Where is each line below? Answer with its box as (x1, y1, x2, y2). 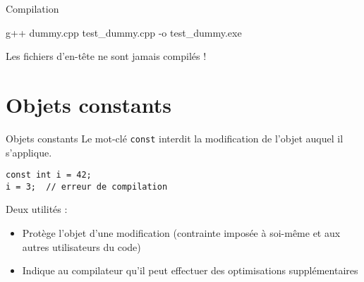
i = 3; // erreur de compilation (6, 181, 168, 192)
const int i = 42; (6, 170, 92, 180)
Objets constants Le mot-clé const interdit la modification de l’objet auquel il (6, 130, 344, 145)
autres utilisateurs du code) (22, 239, 141, 254)
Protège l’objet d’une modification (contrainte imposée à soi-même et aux (22, 226, 341, 240)
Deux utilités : (6, 202, 68, 216)
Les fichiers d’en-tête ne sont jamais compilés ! (6, 49, 207, 63)
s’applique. (6, 145, 52, 159)
